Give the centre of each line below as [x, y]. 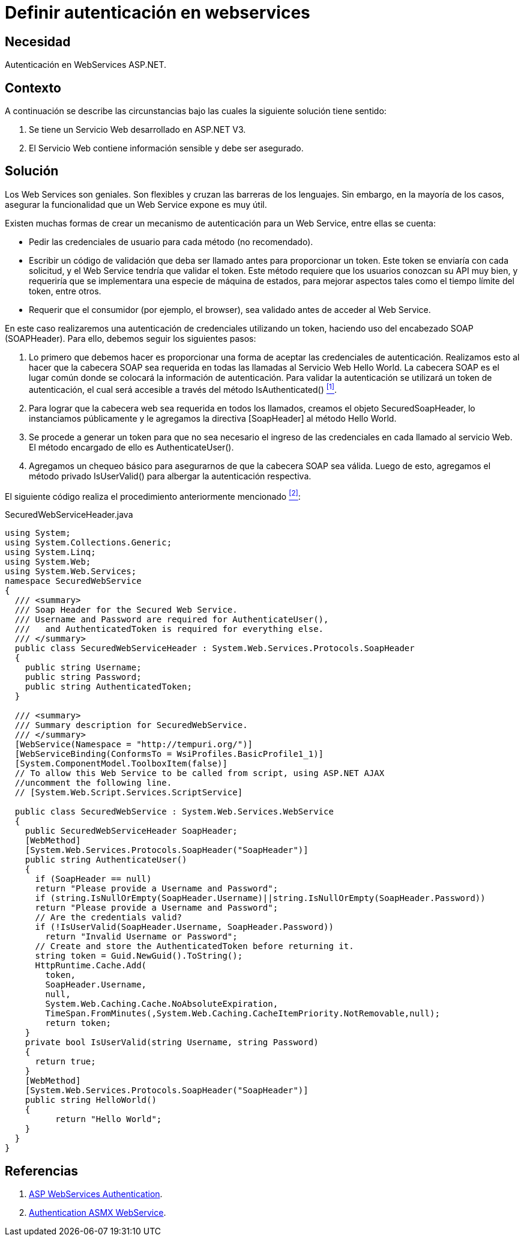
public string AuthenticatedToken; [108, 687]
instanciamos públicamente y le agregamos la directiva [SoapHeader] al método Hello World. [213, 418]
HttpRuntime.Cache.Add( [91, 966]
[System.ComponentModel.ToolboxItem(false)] [121, 764]
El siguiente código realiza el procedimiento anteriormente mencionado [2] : [153, 495]
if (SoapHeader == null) [93, 879]
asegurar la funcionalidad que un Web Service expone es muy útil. [136, 204]
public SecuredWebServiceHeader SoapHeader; [131, 831]
